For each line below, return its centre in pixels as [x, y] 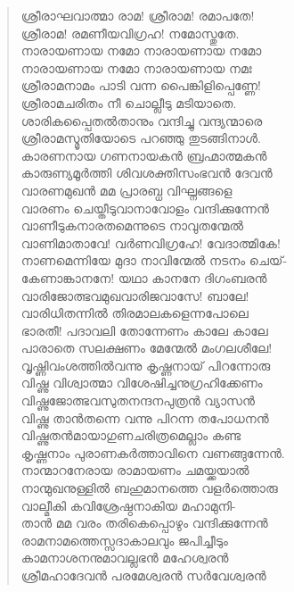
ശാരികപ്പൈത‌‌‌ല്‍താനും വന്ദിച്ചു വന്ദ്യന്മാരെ [142, 120]
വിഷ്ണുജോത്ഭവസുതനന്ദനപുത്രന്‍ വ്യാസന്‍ [138, 400]
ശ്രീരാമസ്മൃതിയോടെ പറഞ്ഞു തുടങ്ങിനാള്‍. [141, 138]
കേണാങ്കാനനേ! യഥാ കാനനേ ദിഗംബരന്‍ [144, 277]
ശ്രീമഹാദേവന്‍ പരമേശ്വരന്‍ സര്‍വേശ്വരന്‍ [143, 575]
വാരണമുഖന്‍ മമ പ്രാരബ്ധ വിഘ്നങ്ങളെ [127, 190]
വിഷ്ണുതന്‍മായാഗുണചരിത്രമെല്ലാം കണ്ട [131, 435]
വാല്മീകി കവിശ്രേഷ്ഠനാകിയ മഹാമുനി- [128, 505]
